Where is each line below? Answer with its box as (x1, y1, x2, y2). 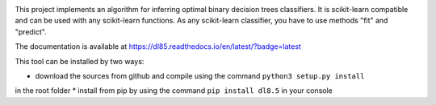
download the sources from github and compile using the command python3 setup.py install (35, 71, 365, 80)
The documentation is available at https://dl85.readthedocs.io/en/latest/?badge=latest (15, 42, 302, 51)
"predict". (15, 26, 48, 36)
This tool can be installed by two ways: (15, 56, 145, 66)
